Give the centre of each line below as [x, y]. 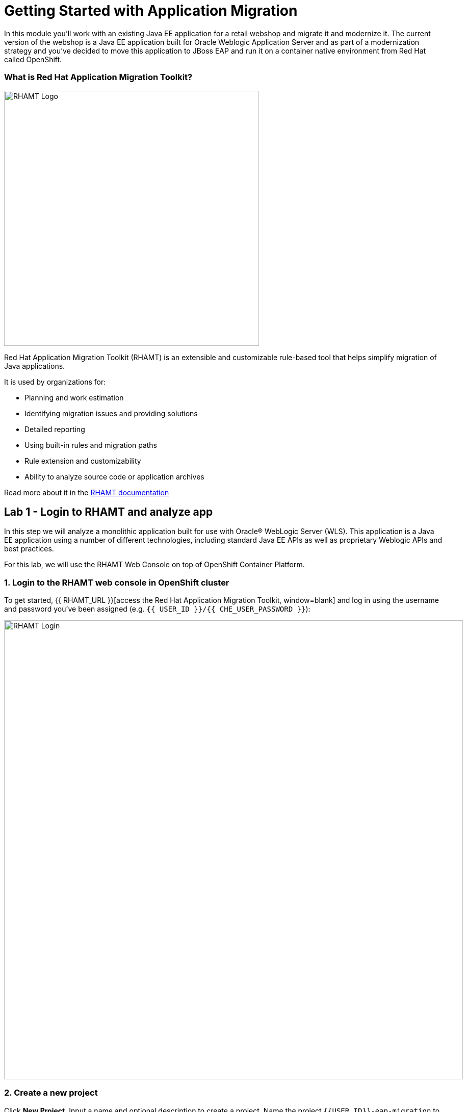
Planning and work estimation [74, 397]
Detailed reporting [55, 429]
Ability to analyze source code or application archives [114, 476]
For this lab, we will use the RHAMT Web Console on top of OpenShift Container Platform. [154, 565]
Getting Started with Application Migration [151, 11]
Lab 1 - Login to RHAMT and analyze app [109, 512]
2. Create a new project [51, 1093]
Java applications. [35, 366]
